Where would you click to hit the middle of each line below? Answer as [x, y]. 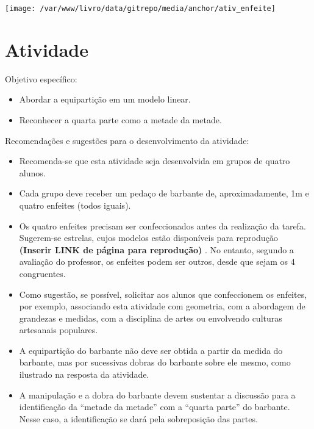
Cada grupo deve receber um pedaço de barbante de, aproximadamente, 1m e [164, 193]
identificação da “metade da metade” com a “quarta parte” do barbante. [155, 407]
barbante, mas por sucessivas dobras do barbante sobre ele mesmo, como [155, 362]
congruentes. [42, 273]
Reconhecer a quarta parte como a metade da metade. [120, 119]
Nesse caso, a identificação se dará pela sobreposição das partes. [138, 418]
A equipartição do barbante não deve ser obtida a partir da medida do [151, 350]
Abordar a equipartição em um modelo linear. [105, 99]
